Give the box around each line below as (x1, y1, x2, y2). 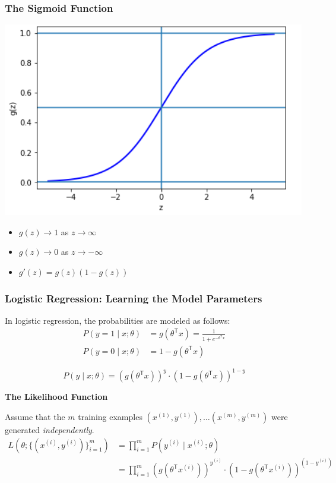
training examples (78, 410, 142, 422)
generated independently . (5, 423, 94, 435)
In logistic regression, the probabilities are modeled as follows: (5, 314, 230, 326)
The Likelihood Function (5, 390, 108, 403)
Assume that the (5, 410, 65, 422)
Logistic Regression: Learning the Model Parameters (5, 291, 262, 305)
